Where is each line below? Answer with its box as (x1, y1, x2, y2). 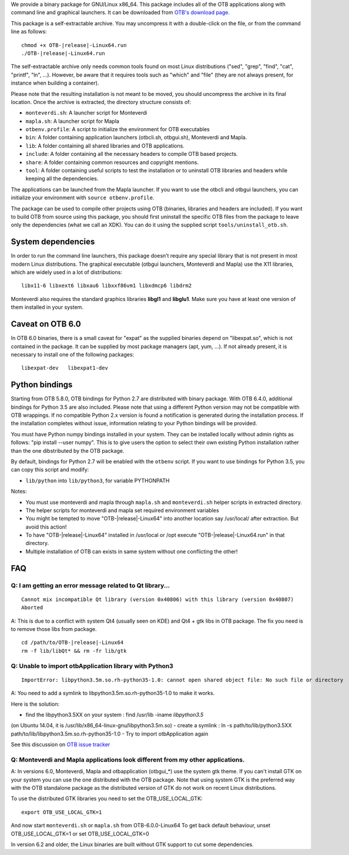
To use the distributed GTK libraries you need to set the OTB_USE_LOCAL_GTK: (11, 795, 203, 802)
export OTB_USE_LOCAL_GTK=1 (21, 809, 102, 816)
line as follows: (11, 28, 47, 35)
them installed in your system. (11, 303, 83, 311)
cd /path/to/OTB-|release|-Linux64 (21, 639, 124, 646)
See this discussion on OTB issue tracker (11, 741, 110, 748)
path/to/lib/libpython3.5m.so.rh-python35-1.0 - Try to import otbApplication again (11, 730, 209, 737)
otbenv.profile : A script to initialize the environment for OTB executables (25, 126, 210, 133)
